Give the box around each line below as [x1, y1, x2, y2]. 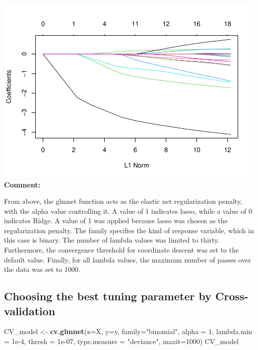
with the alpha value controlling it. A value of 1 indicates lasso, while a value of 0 [4, 205, 252, 216]
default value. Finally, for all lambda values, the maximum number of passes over [4, 254, 251, 264]
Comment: [4, 179, 41, 189]
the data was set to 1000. [4, 264, 80, 274]
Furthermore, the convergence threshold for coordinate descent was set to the [4, 245, 239, 255]
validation [4, 303, 56, 318]
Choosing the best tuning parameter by [4, 288, 211, 304]
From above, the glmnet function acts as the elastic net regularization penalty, [4, 196, 243, 206]
